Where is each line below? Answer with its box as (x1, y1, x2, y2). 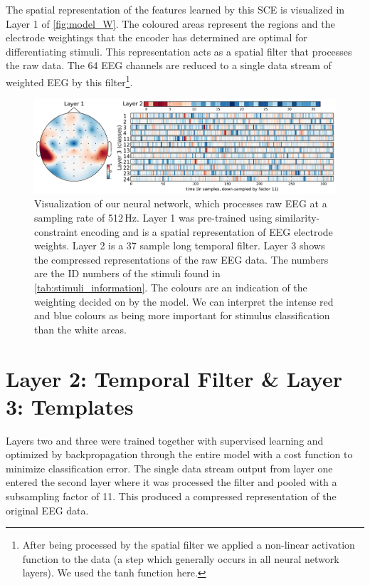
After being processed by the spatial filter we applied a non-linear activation (22, 537, 355, 552)
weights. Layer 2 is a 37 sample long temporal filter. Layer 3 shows (34, 238, 325, 253)
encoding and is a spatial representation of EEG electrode (80, 224, 333, 239)
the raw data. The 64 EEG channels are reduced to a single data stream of (6, 58, 332, 73)
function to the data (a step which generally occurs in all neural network (22, 551, 339, 566)
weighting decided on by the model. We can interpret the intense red (34, 294, 334, 309)
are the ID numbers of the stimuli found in (34, 266, 221, 281)
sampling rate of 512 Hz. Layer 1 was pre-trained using (34, 210, 273, 225)
